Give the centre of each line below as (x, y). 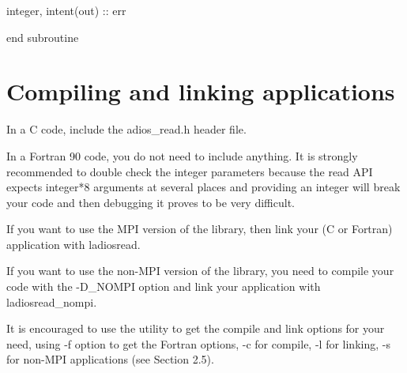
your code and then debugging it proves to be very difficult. (151, 202)
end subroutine (43, 37)
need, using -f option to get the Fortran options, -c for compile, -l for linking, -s (198, 343)
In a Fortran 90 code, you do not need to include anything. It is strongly (182, 155)
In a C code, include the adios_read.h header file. (126, 129)
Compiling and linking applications (201, 91)
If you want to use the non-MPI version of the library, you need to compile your (200, 271)
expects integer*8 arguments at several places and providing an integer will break (203, 187)
